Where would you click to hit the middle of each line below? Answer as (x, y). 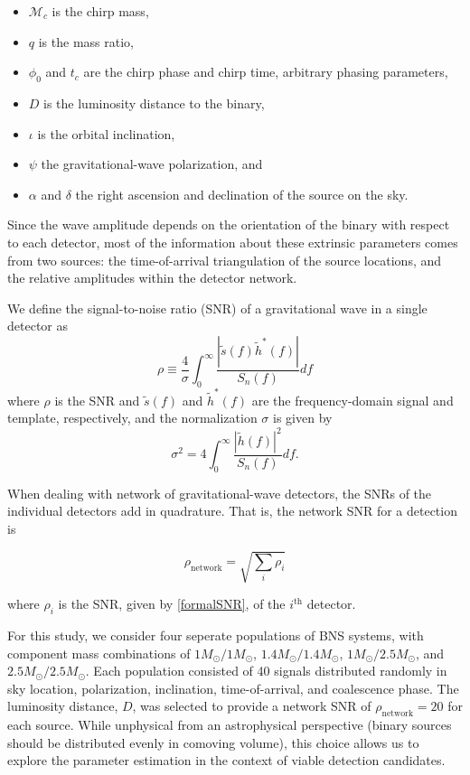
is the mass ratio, (86, 41)
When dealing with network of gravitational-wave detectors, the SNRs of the (220, 493)
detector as (38, 326)
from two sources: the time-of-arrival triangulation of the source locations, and (225, 260)
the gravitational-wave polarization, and (152, 164)
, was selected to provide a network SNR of (252, 706)
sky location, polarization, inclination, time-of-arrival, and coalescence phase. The (233, 688)
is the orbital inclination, (106, 133)
